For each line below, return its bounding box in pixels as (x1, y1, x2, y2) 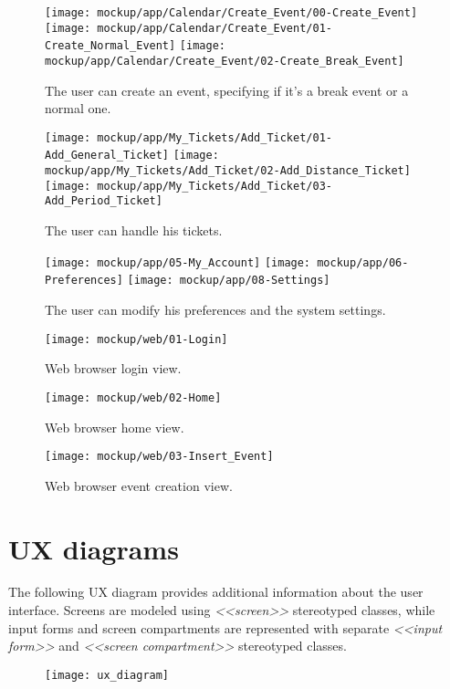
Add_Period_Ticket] (45, 194, 162, 208)
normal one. (45, 99, 111, 118)
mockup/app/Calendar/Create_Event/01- (97, 21, 332, 35)
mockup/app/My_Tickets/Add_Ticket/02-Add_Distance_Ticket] (45, 164, 411, 178)
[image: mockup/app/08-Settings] (127, 274, 330, 287)
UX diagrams (8, 529, 179, 567)
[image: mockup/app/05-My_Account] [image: (45, 256, 311, 269)
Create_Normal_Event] (45, 39, 176, 53)
